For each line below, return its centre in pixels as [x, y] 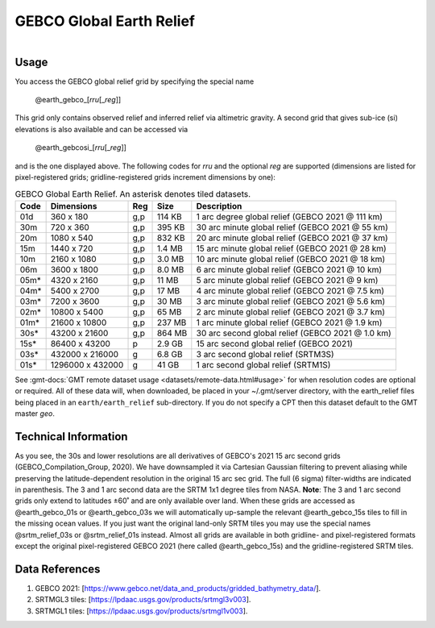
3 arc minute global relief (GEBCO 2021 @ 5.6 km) [291, 301]
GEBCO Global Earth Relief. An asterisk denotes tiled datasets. [133, 193]
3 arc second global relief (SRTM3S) [265, 354]
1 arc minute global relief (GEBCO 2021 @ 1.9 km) [289, 322]
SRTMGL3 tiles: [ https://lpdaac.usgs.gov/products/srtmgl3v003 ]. [143, 600]
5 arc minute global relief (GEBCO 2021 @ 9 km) [287, 280]
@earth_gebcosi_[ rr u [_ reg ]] [81, 148]
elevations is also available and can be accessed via [101, 129]
